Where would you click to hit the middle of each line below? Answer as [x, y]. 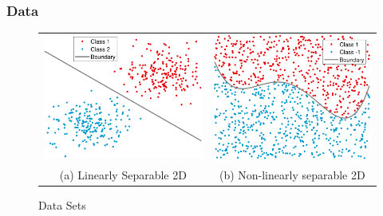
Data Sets [62, 204]
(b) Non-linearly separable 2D [292, 174]
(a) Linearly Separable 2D [123, 174]
